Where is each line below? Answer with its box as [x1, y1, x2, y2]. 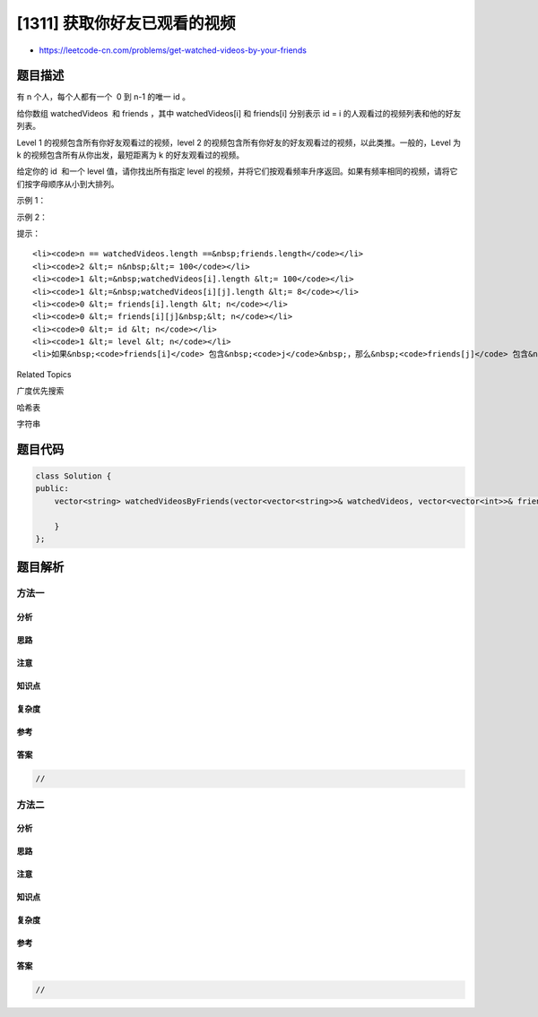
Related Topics [16, 368, 72, 380]
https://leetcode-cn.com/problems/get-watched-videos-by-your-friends [39, 45, 307, 56]
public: [35, 484, 69, 494]
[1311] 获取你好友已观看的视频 [16, 13, 237, 33]
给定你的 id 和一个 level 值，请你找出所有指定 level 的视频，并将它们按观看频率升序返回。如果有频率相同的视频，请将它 [16, 166, 458, 177]
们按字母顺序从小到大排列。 [16, 178, 119, 189]
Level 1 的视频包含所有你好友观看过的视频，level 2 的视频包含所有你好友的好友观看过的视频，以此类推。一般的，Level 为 [16, 137, 462, 148]
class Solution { [35, 471, 112, 481]
